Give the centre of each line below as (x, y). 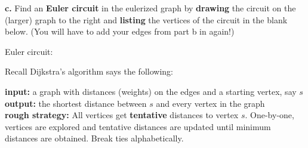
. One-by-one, (269, 115)
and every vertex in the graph (210, 103)
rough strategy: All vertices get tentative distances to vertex (122, 115)
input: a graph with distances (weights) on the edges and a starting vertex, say (151, 91)
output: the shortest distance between (76, 103)
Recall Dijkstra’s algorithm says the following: (89, 71)
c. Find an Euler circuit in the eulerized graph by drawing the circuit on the (150, 8)
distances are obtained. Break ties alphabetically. (94, 138)
